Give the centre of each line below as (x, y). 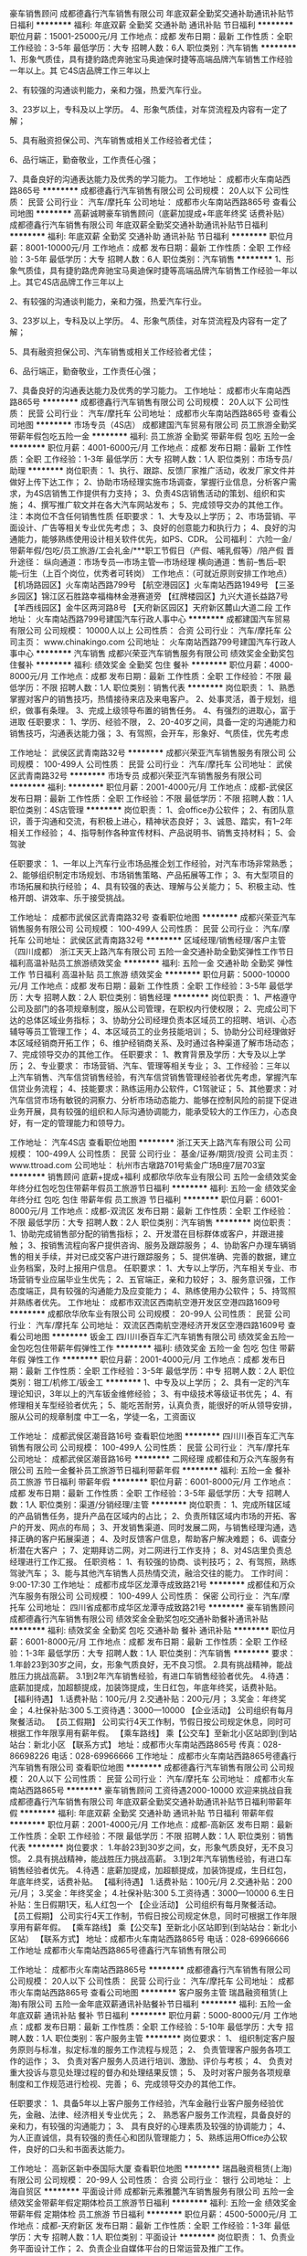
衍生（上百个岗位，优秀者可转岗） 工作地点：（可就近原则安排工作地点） (157, 573)
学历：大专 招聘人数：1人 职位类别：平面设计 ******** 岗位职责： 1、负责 (148, 2237)
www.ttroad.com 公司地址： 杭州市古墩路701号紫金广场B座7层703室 (138, 1165)
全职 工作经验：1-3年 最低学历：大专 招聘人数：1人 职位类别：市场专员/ (159, 459)
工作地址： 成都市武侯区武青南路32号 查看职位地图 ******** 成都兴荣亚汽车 (153, 917)
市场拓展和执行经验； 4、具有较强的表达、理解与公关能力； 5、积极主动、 (149, 886)
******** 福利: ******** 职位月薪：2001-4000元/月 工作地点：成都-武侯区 (152, 787)
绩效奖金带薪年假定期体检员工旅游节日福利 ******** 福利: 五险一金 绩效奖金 (153, 2203)
